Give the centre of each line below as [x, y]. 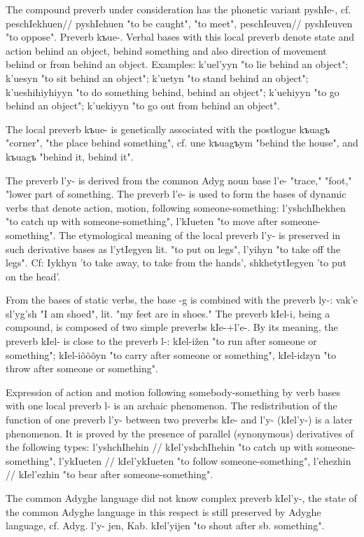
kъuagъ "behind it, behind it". [70, 156]
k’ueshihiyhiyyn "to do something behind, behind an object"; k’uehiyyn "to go [173, 91]
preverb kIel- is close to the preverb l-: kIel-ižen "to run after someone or [161, 341]
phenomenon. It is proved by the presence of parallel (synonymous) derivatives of [180, 433]
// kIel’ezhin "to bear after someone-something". [110, 474]
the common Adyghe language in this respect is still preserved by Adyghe [163, 511]
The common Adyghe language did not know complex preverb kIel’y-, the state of [181, 498]
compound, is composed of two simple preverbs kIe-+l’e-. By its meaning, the [172, 327]
